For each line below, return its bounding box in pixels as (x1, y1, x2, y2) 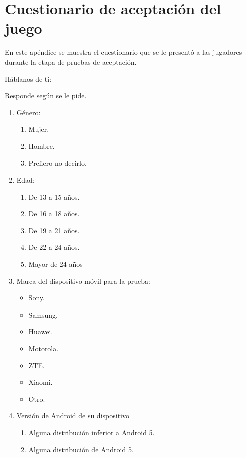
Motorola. (28, 343, 59, 353)
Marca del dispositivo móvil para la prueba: (16, 275, 150, 286)
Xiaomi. (28, 377, 53, 387)
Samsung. (28, 309, 58, 320)
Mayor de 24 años (28, 259, 83, 269)
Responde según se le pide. (5, 90, 87, 101)
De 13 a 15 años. (28, 191, 80, 202)
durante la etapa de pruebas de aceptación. (5, 56, 137, 67)
